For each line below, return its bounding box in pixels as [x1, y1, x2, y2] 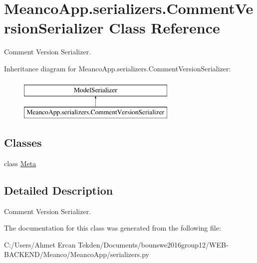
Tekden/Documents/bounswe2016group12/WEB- [78, 239, 229, 250]
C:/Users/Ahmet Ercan [4, 239, 76, 250]
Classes [4, 135, 42, 150]
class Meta [4, 158, 36, 168]
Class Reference [109, 17, 220, 38]
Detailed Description [4, 182, 113, 198]
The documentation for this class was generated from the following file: [4, 223, 221, 233]
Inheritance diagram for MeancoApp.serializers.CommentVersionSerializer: [4, 63, 231, 73]
